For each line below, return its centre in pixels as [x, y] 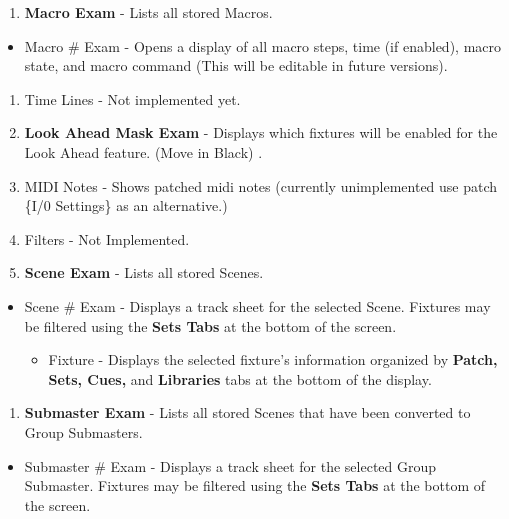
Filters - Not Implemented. [107, 238]
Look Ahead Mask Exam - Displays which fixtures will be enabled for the [261, 132]
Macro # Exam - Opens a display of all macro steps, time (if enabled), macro [262, 45]
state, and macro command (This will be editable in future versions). [236, 65]
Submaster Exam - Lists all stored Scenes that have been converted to [247, 412]
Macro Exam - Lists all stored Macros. [148, 12]
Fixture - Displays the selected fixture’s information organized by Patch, [273, 359]
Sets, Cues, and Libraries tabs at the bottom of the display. [240, 378]
